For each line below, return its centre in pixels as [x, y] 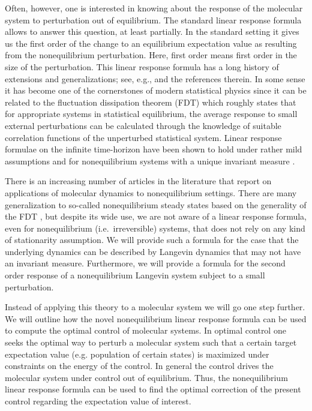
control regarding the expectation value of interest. [98, 401]
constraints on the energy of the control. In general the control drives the [139, 366]
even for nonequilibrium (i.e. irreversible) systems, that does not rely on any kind [155, 228]
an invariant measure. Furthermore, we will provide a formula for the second [145, 263]
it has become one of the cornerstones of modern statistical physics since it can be [156, 90]
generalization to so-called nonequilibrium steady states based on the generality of [156, 204]
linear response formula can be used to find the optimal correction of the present [153, 389]
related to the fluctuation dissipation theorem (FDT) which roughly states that [151, 102]
